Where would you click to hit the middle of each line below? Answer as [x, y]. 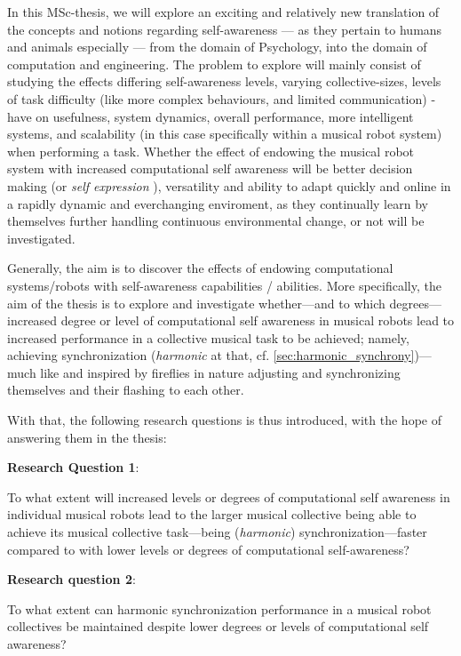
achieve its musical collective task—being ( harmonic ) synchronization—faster [217, 532]
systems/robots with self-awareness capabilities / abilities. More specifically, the [224, 285]
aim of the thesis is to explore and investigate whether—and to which [196, 303]
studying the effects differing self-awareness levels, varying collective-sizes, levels [224, 81]
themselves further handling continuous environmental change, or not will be [216, 221]
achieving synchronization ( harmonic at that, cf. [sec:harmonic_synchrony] [211, 355]
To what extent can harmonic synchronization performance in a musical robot [219, 608]
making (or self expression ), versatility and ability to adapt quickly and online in [229, 185]
